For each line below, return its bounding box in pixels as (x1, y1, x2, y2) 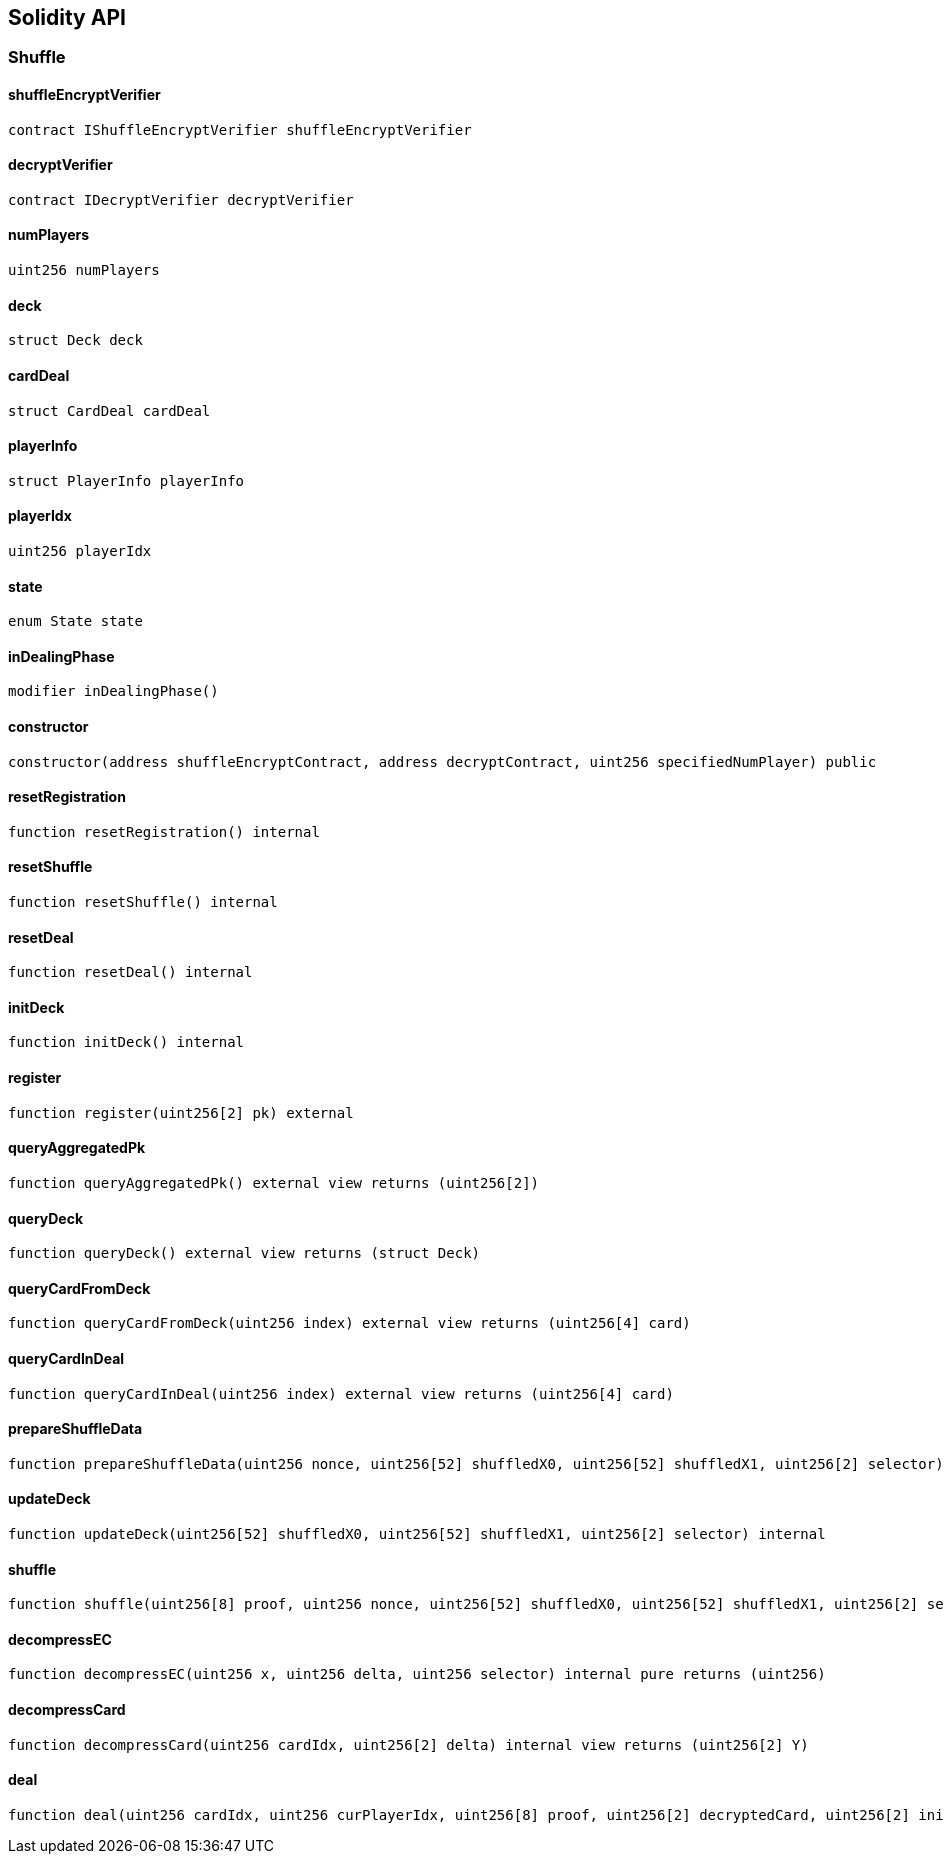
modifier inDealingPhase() (8, 683, 219, 700)
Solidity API (8, 5, 126, 30)
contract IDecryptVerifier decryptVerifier (8, 191, 354, 208)
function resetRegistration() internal (8, 823, 320, 840)
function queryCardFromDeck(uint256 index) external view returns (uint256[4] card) (8, 1315, 691, 1332)
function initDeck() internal (8, 1034, 245, 1051)
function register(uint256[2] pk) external (8, 1104, 354, 1121)
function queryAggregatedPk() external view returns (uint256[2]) (8, 1174, 540, 1191)
